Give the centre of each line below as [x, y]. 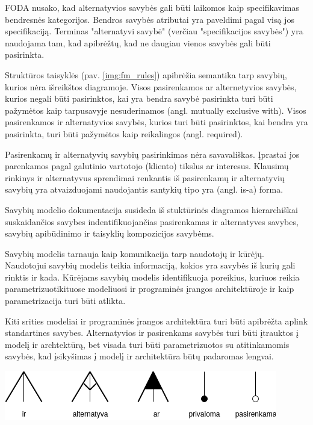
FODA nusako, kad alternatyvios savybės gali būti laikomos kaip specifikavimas [152, 7]
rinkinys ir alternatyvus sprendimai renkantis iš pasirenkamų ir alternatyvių [145, 177]
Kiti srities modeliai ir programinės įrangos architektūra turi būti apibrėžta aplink [156, 321]
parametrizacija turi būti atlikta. [65, 301]
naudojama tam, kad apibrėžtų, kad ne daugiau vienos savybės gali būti [138, 42]
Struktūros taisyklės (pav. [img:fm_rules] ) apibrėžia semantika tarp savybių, [146, 74]
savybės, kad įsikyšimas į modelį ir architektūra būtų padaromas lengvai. [139, 356]
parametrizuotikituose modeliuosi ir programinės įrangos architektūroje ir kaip [150, 289]
